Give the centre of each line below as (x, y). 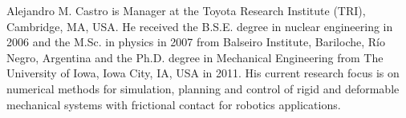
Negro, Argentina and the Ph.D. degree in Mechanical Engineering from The (195, 57)
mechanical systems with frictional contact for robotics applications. (174, 104)
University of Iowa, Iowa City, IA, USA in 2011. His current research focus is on (203, 73)
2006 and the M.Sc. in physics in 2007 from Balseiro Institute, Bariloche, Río (196, 42)
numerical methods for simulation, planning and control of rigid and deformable (203, 88)
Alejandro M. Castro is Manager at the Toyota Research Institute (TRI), (186, 10)
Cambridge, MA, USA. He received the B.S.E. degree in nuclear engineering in (200, 26)
